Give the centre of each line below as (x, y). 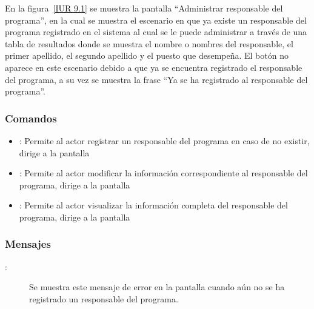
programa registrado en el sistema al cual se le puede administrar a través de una (156, 32)
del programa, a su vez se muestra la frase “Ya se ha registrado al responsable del (156, 79)
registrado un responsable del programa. (104, 298)
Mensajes (28, 244)
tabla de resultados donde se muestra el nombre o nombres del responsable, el (149, 43)
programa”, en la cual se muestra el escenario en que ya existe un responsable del (156, 20)
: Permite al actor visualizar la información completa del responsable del (153, 205)
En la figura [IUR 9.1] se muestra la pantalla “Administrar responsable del (144, 8)
